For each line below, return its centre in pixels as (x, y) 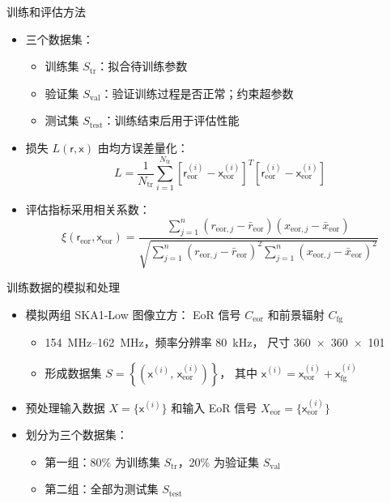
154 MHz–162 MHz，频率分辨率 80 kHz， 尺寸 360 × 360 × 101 (215, 342)
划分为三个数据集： (76, 435)
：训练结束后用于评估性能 (171, 120)
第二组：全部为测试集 (102, 489)
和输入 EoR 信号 (214, 407)
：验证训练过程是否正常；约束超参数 (197, 93)
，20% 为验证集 (218, 461)
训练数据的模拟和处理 (63, 287)
